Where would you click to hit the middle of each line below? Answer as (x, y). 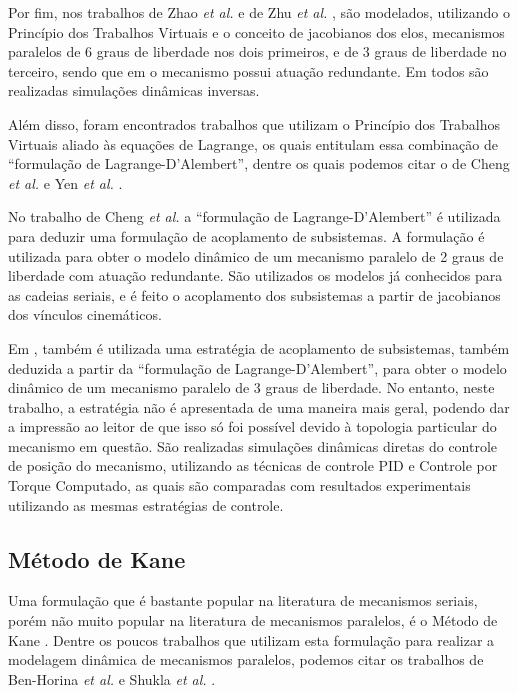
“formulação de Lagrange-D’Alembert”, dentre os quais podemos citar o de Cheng (259, 163)
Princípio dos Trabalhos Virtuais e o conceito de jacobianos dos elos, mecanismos (256, 31)
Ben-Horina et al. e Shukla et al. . (112, 678)
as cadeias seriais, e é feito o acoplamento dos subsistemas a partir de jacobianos (254, 294)
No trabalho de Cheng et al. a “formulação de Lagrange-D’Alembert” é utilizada (254, 216)
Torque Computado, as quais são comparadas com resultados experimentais (239, 485)
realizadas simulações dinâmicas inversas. (134, 90)
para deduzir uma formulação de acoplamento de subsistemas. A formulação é (246, 235)
